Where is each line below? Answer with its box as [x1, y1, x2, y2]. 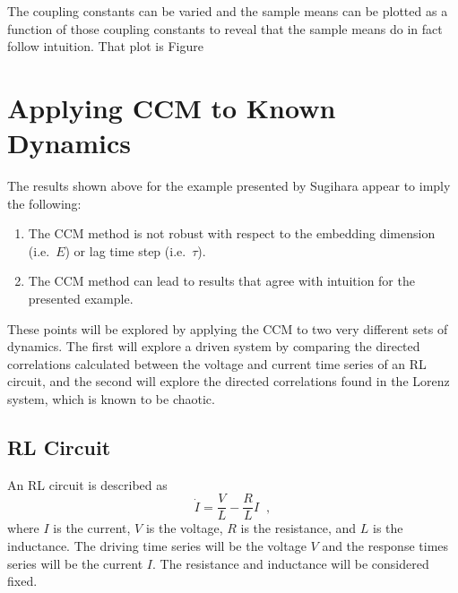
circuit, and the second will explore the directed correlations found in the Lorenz [7, 372, 450, 391]
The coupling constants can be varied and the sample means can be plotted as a [7, 2, 448, 20]
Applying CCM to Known [7, 89, 336, 125]
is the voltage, [145, 519, 223, 537]
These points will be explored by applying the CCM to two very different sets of [7, 319, 448, 338]
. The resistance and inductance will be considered [151, 554, 429, 572]
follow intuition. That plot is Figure [7, 37, 203, 56]
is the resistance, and [240, 519, 357, 537]
